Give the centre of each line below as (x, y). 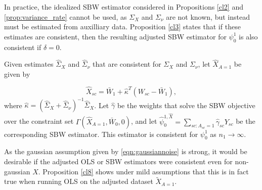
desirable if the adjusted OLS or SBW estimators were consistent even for (118, 161)
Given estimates (29, 64)
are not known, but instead (208, 16)
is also (248, 36)
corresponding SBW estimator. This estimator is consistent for (101, 134)
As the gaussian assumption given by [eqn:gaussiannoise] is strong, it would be (126, 151)
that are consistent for (127, 64)
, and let (144, 121)
